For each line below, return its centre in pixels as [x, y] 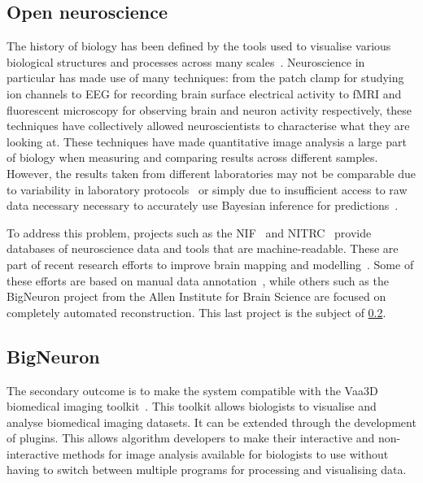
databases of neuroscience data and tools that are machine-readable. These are [203, 248]
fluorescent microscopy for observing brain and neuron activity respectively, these [209, 109]
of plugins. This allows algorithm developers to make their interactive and [191, 438]
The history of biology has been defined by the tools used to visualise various [199, 46]
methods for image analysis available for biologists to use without [225, 453]
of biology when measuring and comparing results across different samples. [192, 157]
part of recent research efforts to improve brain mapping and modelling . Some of [210, 264]
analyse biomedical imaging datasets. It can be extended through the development [211, 422]
